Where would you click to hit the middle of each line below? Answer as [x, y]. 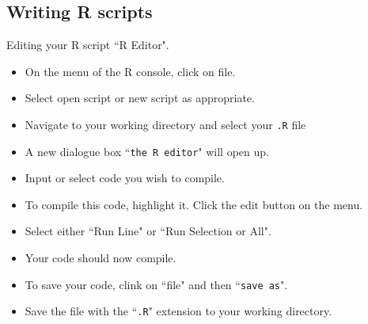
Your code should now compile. [101, 258]
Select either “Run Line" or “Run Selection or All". [148, 231]
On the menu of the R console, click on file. [130, 71]
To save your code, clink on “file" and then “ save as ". [156, 284]
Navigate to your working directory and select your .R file [165, 124]
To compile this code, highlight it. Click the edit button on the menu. [194, 204]
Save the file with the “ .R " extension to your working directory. [178, 311]
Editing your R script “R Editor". [88, 45]
